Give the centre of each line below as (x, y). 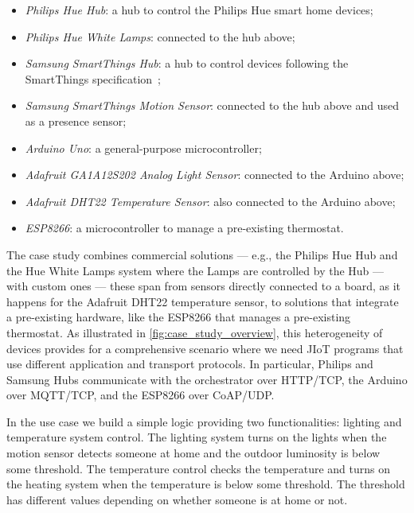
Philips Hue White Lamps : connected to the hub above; (160, 36)
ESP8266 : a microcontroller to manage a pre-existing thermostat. (184, 228)
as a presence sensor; (76, 120)
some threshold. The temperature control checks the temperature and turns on (199, 468)
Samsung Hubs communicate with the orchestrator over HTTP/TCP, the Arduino (207, 379)
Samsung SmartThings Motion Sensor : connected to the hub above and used (212, 105)
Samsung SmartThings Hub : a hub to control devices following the (187, 63)
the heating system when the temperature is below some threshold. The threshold (206, 484)
